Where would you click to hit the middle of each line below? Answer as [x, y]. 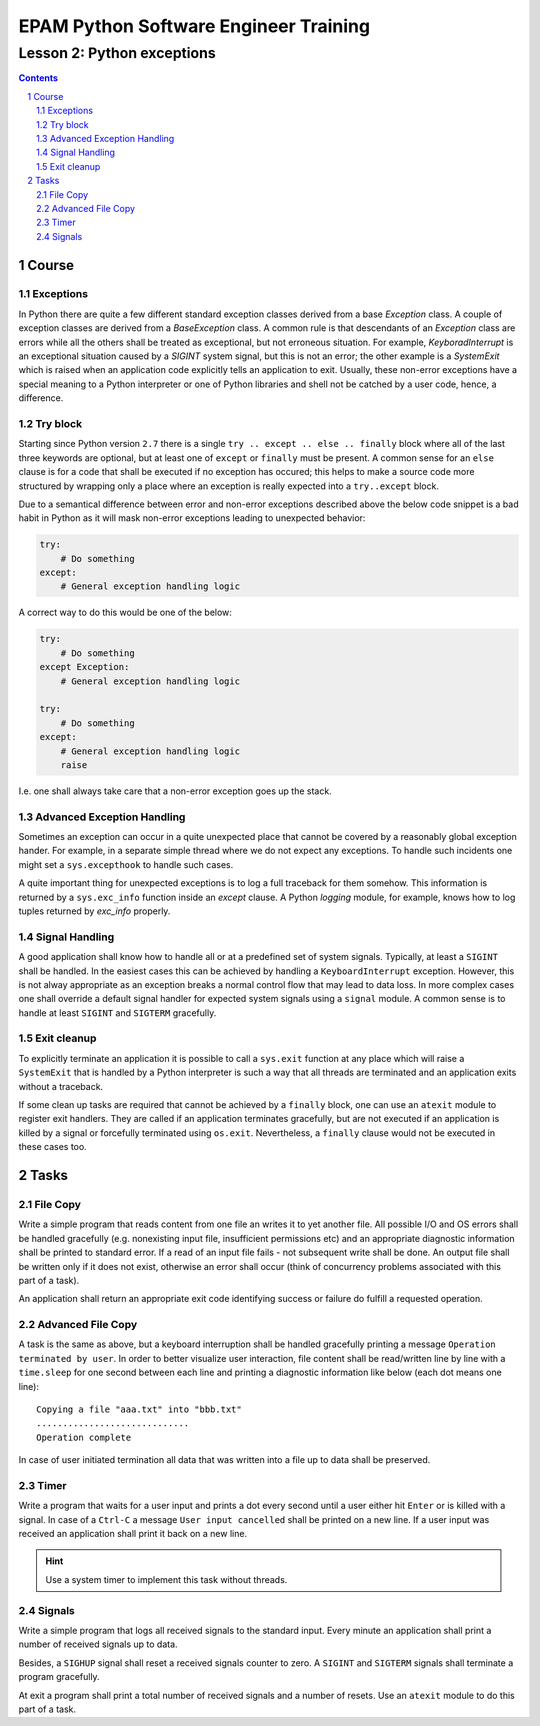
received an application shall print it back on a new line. [133, 1534]
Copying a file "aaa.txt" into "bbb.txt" [139, 1409]
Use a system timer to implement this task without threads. [166, 1579]
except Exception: [84, 667]
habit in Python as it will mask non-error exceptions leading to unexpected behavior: [192, 518]
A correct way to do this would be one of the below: [125, 612]
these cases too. [52, 1147]
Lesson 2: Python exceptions [117, 53]
